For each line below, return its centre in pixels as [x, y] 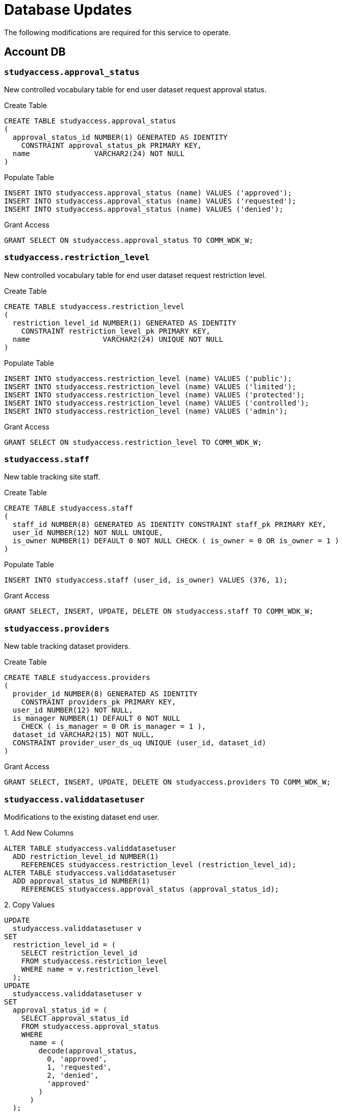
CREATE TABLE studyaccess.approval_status [90, 121]
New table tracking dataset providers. [67, 646]
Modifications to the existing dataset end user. [82, 817]
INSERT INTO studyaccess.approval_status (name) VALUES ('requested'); [150, 201]
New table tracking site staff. [52, 477]
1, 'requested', [79, 1067]
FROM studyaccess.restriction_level [94, 961]
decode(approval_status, [88, 1051]
